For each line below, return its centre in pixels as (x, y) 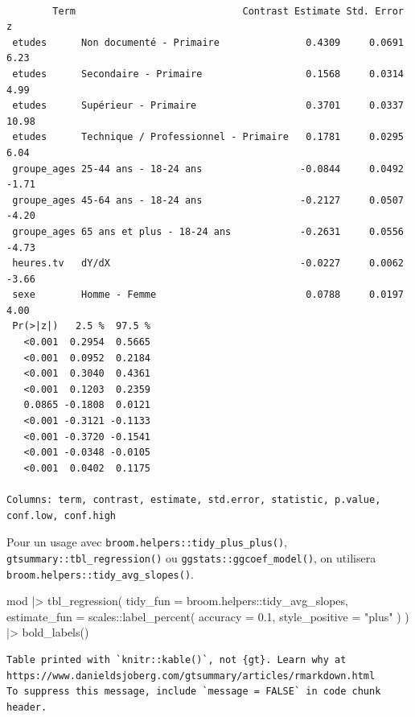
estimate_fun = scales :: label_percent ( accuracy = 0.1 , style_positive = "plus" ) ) (208, 616)
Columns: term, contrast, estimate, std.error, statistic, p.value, (194, 500)
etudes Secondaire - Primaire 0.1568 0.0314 (208, 74)
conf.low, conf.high (62, 515)
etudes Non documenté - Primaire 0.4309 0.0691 (208, 42)
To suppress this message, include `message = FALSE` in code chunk (194, 692)
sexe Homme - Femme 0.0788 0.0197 (208, 295)
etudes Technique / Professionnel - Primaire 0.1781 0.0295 (208, 137)
